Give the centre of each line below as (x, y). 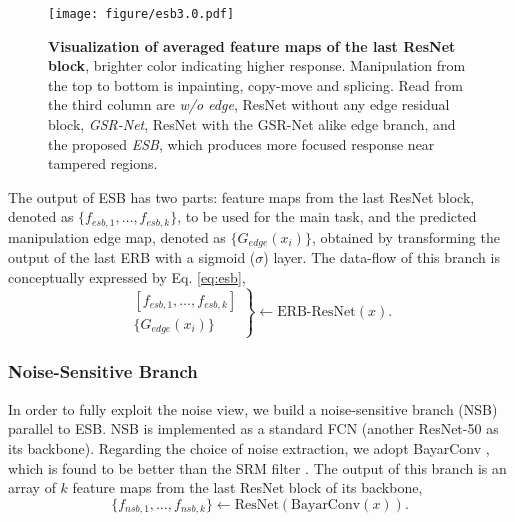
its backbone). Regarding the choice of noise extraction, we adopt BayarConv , (249, 447)
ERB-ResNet (316, 312)
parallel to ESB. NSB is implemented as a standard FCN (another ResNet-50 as (253, 428)
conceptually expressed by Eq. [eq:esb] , (127, 276)
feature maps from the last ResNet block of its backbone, (247, 487)
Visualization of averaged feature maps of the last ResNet (252, 45)
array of (32, 487)
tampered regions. (103, 163)
